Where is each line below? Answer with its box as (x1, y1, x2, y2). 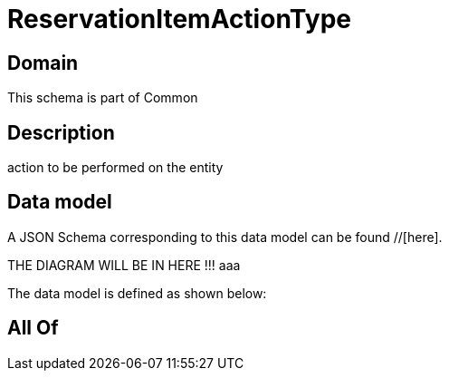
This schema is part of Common (7, 90, 198, 106)
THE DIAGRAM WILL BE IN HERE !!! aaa (7, 257, 241, 273)
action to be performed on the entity (7, 160, 224, 176)
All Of (7, 316, 59, 340)
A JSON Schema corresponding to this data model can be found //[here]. (7, 228, 443, 245)
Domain (7, 51, 79, 74)
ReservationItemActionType (7, 4, 351, 34)
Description (7, 121, 115, 144)
